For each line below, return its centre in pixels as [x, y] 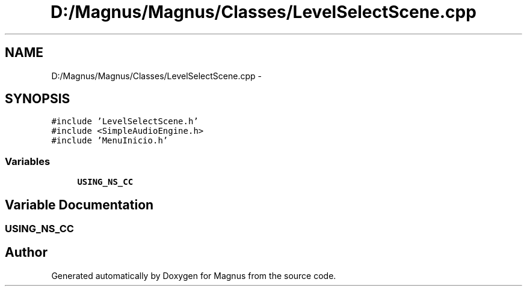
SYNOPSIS [38, 99]
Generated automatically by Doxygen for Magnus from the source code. [194, 275]
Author [26, 253]
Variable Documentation [79, 205]
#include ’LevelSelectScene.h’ [125, 121]
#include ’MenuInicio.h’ [110, 141]
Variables [28, 161]
